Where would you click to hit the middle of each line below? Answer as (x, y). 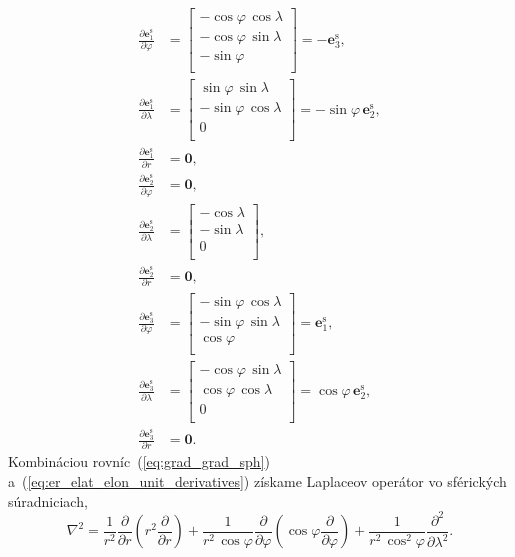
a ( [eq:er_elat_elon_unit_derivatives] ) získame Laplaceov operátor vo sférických (257, 481)
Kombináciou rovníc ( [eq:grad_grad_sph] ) (139, 461)
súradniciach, (48, 500)
